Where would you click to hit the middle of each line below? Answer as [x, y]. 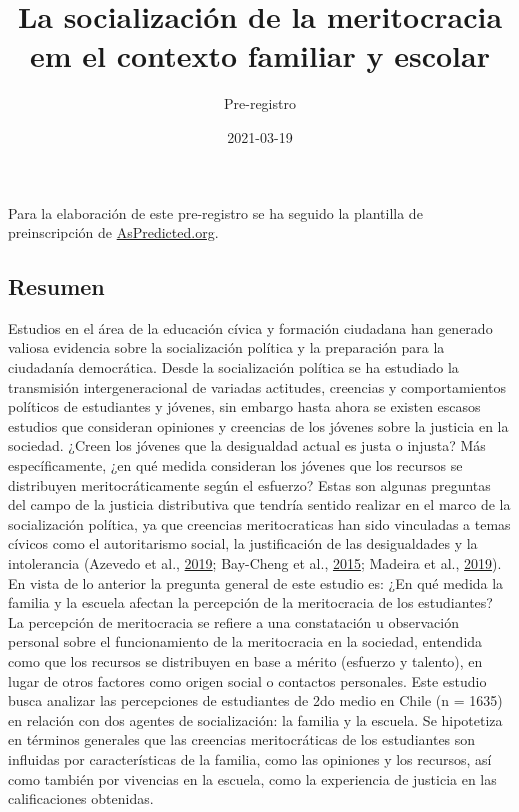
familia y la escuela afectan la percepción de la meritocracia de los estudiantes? [250, 602]
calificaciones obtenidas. [81, 798]
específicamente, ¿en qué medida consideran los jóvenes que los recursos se [235, 465]
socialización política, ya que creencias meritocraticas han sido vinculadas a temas [259, 523]
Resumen [56, 286]
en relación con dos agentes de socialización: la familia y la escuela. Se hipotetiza [255, 719]
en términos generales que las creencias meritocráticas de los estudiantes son [242, 739]
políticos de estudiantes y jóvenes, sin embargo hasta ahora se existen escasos [244, 406]
